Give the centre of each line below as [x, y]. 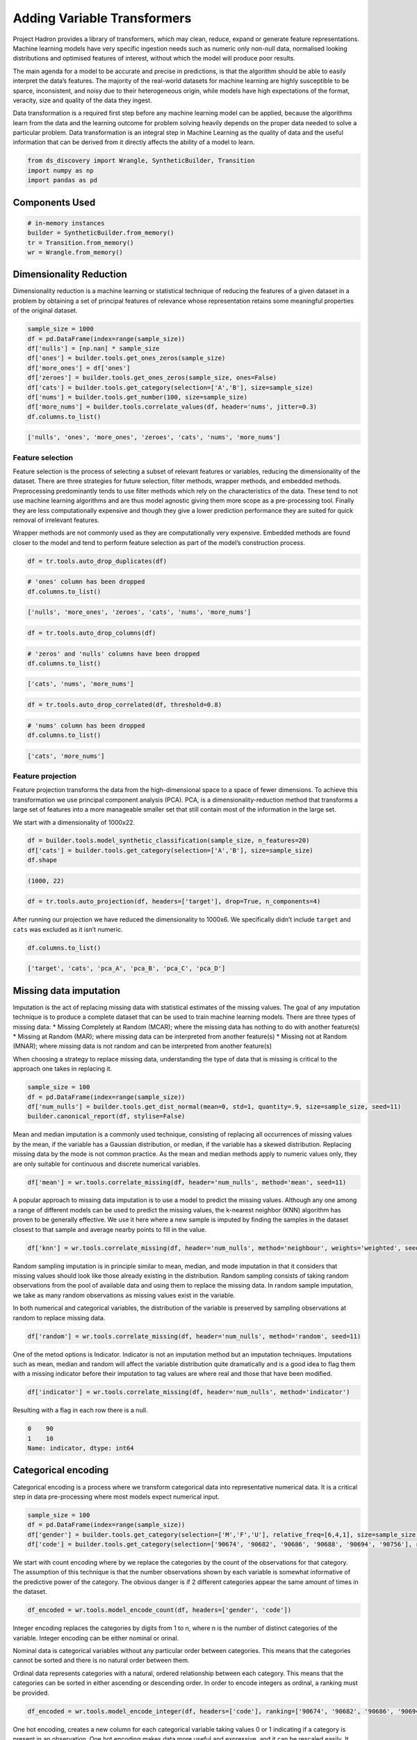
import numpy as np [60, 170]
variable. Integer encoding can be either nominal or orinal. [96, 1638]
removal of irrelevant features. [56, 520]
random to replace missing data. [59, 1318]
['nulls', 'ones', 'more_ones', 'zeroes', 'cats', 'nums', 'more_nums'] [154, 437]
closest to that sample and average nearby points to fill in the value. [110, 1229]
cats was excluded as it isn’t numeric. [68, 929]
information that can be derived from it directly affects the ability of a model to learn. [134, 142]
